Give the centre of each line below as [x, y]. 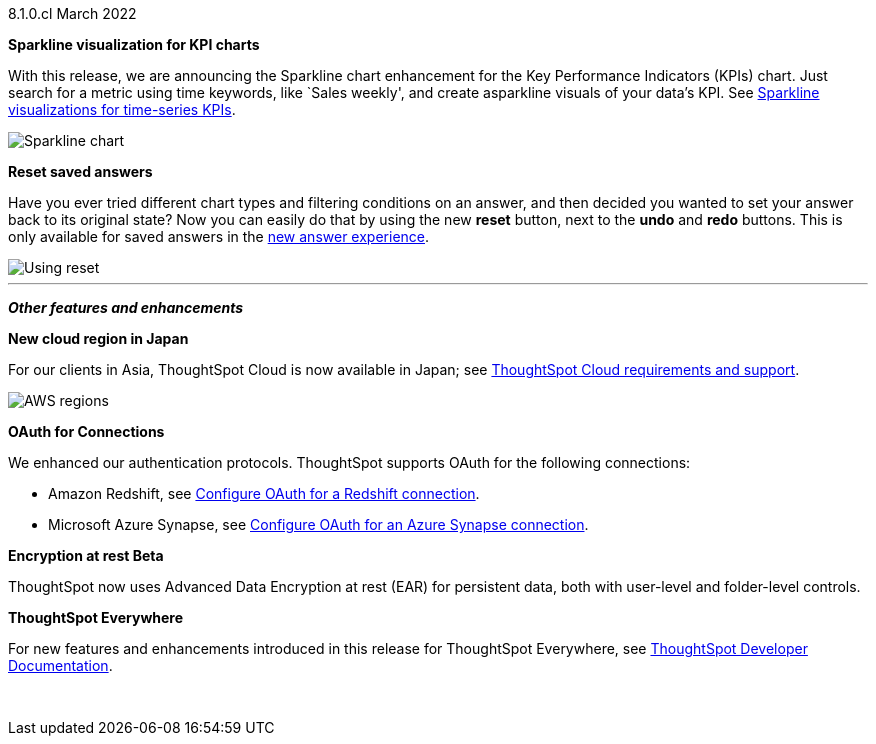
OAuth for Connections [86, 431]
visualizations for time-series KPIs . [122, 109]
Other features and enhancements [126, 307]
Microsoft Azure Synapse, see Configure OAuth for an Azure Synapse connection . [318, 524]
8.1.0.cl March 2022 [72, 13]
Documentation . [60, 665]
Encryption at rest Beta [86, 555]
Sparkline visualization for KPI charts [134, 44]
